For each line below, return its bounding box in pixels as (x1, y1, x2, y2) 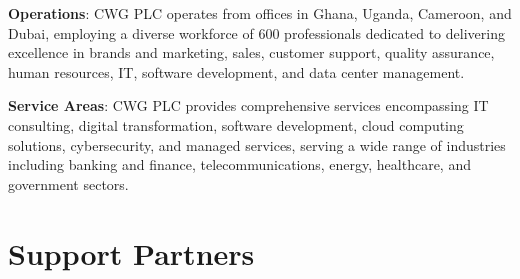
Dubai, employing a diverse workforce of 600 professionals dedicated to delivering (8, 22, 505, 43)
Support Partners (8, 232, 255, 273)
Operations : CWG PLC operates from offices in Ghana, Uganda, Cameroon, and (8, 3, 512, 23)
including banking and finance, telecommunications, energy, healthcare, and (8, 154, 471, 175)
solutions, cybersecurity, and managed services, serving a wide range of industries (8, 134, 506, 155)
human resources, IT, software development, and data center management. (8, 61, 465, 82)
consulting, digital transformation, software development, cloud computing (8, 114, 464, 135)
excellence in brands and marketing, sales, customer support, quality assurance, (8, 42, 495, 63)
